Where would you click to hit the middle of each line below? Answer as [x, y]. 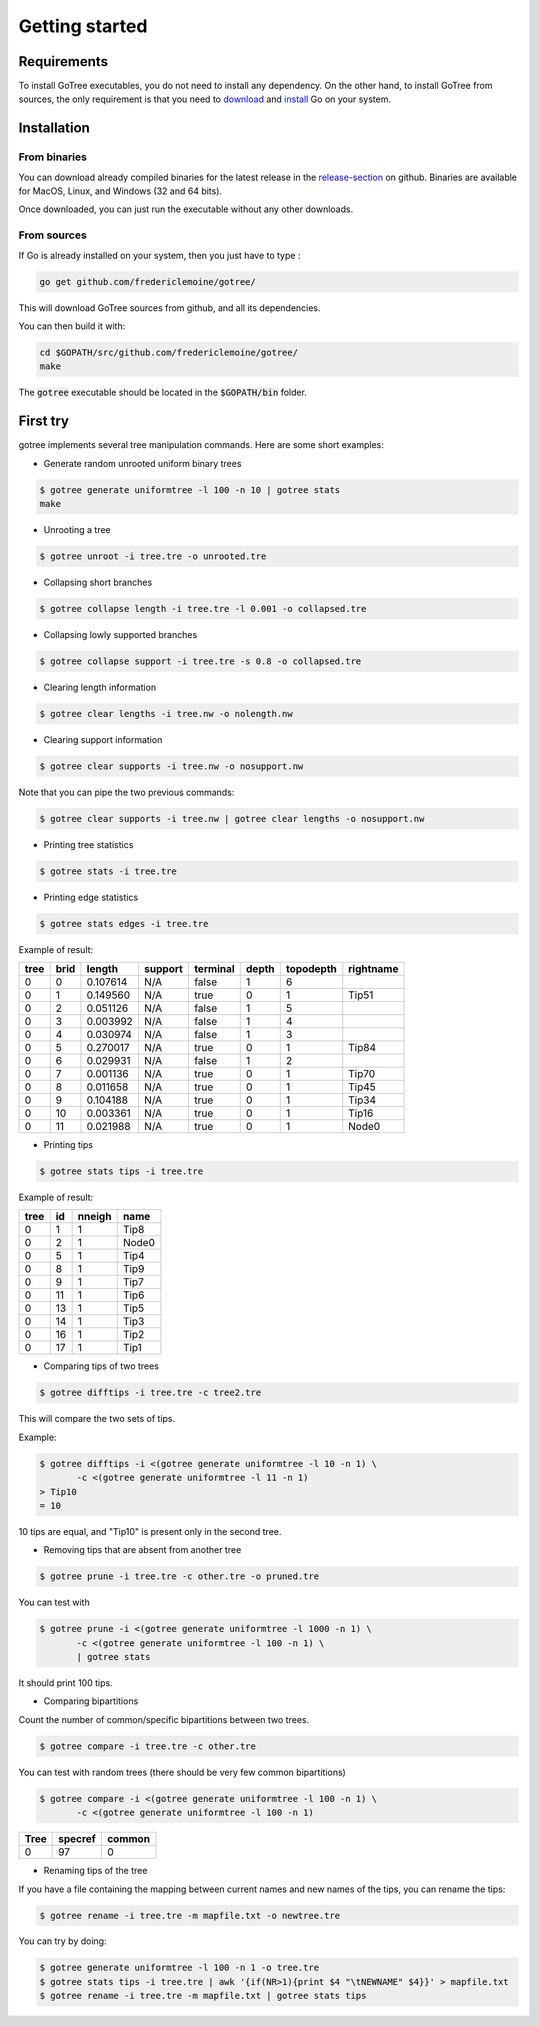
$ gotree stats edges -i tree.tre [124, 923]
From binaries [52, 157]
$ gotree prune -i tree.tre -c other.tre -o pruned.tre [179, 1576]
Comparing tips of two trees [101, 1366]
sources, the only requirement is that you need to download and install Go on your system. [205, 99]
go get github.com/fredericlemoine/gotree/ [148, 281]
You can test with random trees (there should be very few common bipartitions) [182, 1772]
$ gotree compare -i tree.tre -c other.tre [148, 1746]
